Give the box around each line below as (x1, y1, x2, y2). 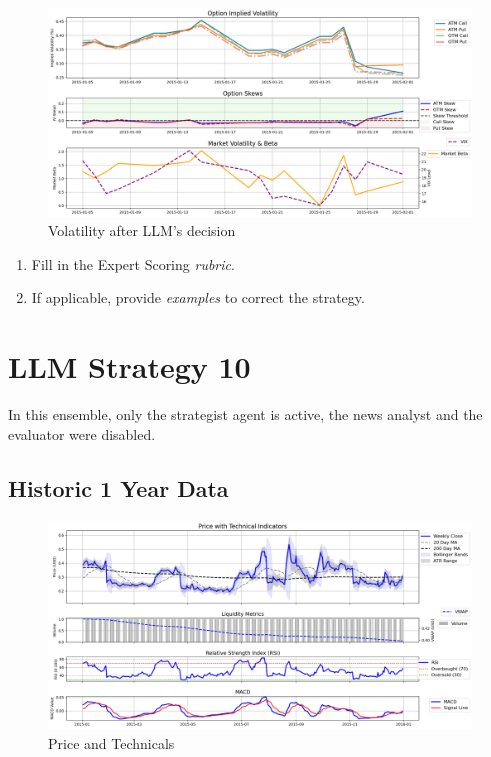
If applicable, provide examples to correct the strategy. (31, 287, 365, 308)
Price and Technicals (48, 732, 175, 753)
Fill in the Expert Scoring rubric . (31, 253, 235, 274)
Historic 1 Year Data (8, 472, 229, 503)
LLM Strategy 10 (8, 346, 251, 387)
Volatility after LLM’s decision (48, 220, 236, 241)
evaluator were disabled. (8, 423, 156, 444)
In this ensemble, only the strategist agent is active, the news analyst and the (8, 404, 483, 425)
